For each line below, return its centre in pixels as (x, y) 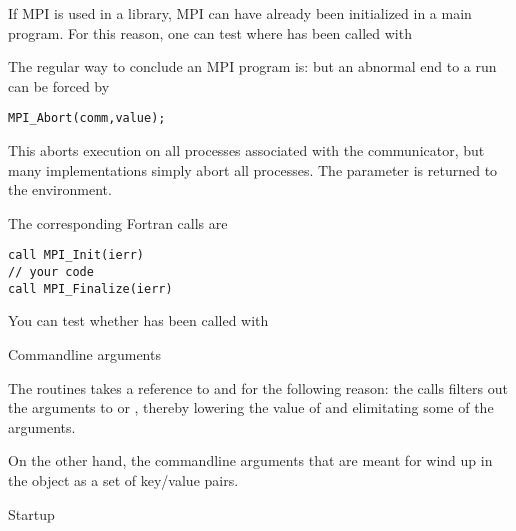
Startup (31, 513)
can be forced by (59, 85)
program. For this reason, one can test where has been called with (210, 32)
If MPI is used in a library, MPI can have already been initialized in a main (240, 13)
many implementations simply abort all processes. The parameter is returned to (253, 169)
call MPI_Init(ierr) (76, 255)
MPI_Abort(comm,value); (87, 118)
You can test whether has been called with (138, 320)
